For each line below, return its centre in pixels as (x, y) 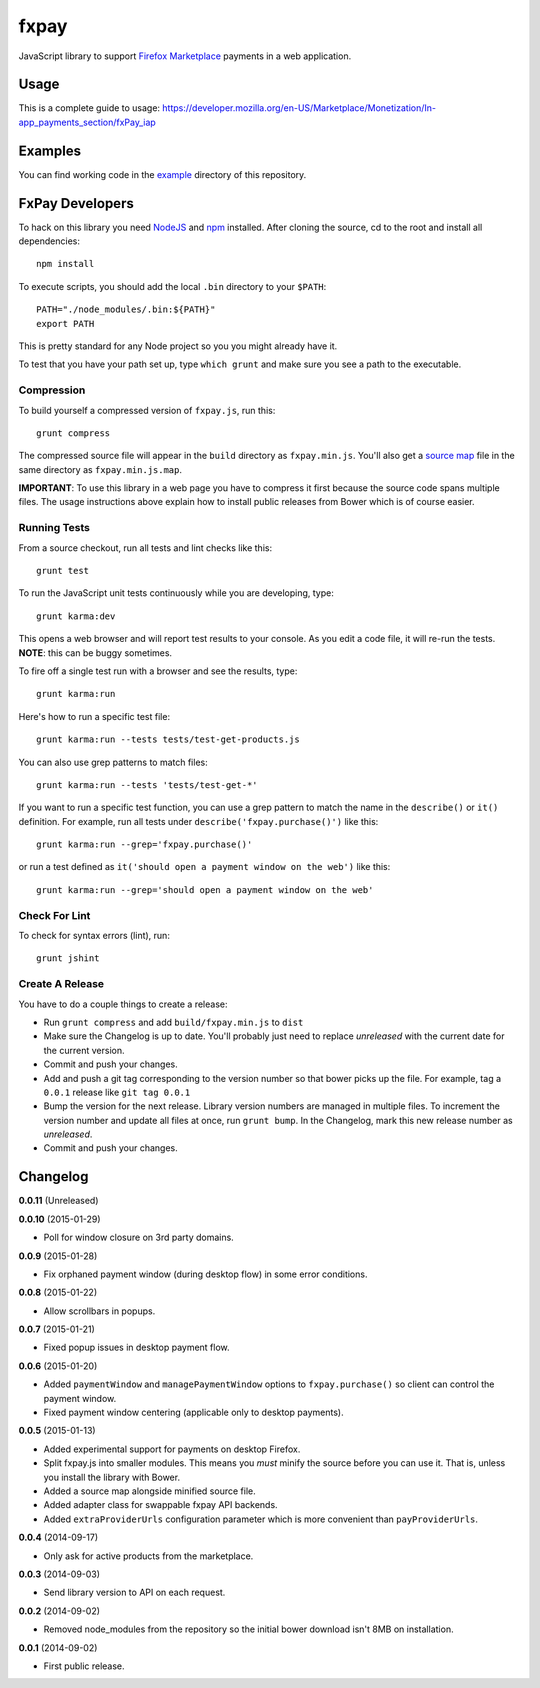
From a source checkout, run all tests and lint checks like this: (145, 547)
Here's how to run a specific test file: (94, 716)
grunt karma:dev (76, 616)
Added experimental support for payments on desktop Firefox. (172, 1449)
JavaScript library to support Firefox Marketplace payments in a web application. (185, 56)
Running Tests (54, 528)
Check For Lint (54, 915)
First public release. (84, 1666)
